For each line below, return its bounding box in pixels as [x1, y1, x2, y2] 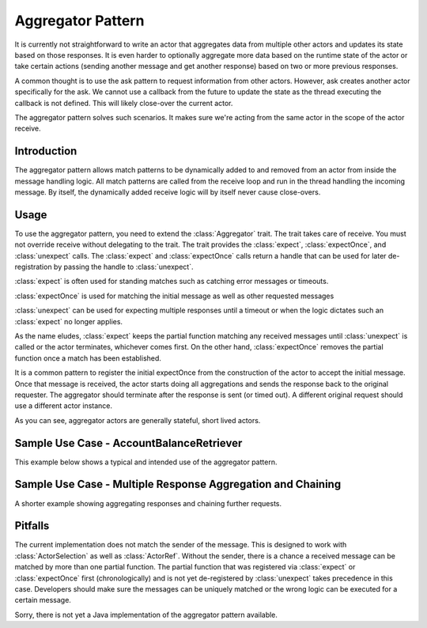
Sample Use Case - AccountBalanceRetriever [14, 436, 243, 450]
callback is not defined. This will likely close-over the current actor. [14, 98, 233, 108]
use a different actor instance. [14, 401, 113, 410]
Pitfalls [14, 519, 50, 533]
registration [14, 262, 52, 272]
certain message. [14, 596, 71, 605]
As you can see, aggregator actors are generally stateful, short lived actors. [14, 415, 261, 425]
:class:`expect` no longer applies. [14, 316, 123, 326]
